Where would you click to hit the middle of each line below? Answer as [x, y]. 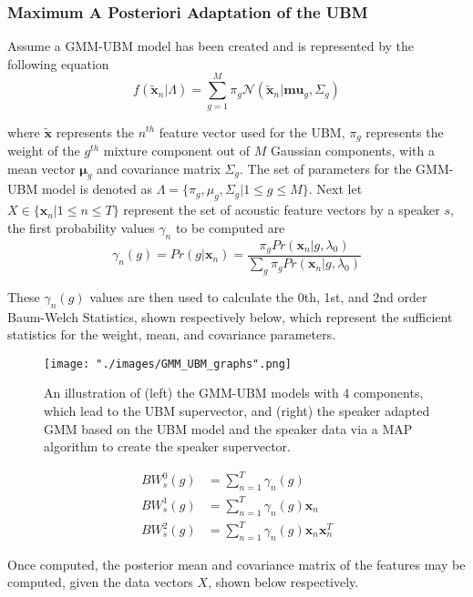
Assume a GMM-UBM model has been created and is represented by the [211, 46]
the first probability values [81, 227]
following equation [58, 63]
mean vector [41, 168]
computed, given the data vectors [100, 582]
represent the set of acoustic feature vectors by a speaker [282, 210]
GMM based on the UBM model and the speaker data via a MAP [228, 428]
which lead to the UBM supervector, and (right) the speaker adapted [237, 411]
